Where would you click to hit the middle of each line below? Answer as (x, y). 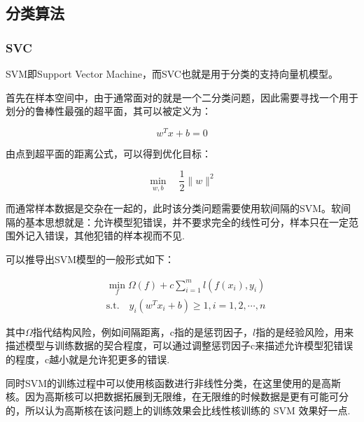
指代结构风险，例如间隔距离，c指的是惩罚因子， (143, 331)
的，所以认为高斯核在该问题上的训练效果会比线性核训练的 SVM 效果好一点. (178, 410)
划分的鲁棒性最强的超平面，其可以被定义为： (108, 111)
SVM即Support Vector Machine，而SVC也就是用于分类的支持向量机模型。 (172, 73)
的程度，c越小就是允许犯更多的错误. (88, 359)
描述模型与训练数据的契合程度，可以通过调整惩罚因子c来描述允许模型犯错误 (180, 345)
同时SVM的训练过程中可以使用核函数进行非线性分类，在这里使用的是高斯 (174, 382)
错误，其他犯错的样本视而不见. (114, 235)
